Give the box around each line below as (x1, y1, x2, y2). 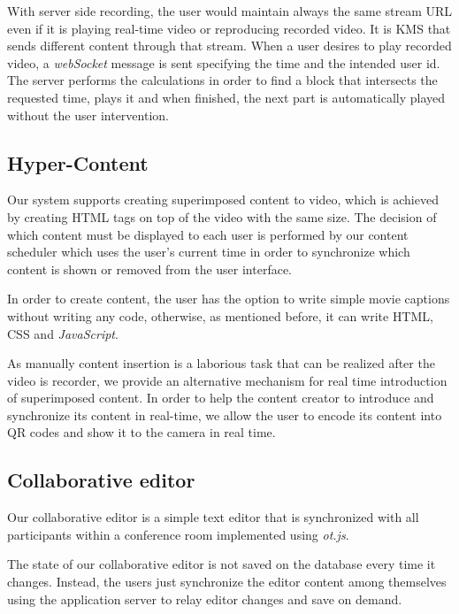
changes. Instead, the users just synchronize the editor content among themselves (7, 572, 447, 591)
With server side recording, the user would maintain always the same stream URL (7, 2, 453, 19)
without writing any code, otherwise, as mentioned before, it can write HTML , (7, 306, 433, 325)
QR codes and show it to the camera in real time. (7, 423, 276, 441)
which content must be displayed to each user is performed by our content (7, 225, 409, 243)
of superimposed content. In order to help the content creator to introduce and (7, 388, 434, 407)
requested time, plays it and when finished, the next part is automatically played (7, 88, 446, 106)
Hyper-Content (7, 149, 149, 176)
